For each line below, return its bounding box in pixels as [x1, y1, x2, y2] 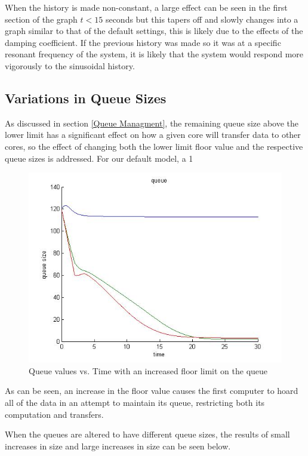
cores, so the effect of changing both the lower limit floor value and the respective [5, 140, 303, 152]
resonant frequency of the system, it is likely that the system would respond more [5, 48, 303, 60]
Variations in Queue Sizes [5, 88, 167, 107]
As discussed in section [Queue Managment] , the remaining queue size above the [5, 116, 299, 129]
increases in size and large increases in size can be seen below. [5, 439, 231, 452]
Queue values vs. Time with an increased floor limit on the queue [29, 364, 268, 377]
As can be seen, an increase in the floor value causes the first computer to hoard [5, 384, 298, 397]
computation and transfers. [5, 408, 104, 420]
